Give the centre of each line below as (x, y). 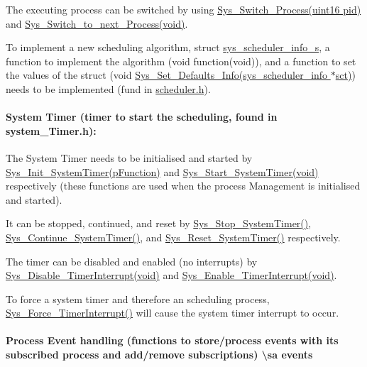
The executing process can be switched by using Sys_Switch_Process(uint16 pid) (183, 9)
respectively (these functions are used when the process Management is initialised (183, 186)
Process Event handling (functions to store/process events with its (172, 340)
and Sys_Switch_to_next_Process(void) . (97, 23)
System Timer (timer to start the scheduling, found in (142, 117)
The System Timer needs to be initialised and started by (129, 157)
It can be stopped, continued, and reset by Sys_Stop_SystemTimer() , (159, 223)
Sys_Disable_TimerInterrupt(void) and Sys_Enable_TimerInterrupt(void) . (171, 275)
